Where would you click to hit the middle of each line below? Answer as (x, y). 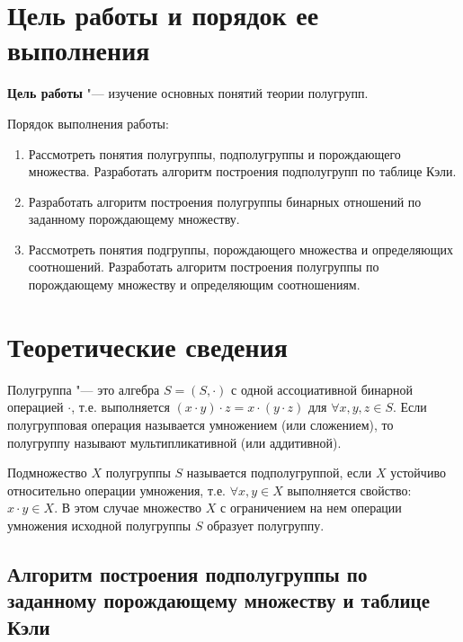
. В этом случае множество (128, 508)
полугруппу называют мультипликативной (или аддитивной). (174, 442)
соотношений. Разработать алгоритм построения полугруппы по (204, 267)
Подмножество (47, 473)
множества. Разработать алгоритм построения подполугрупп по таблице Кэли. (242, 171)
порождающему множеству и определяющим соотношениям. (194, 285)
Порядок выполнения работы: (88, 123)
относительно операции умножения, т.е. (117, 490)
